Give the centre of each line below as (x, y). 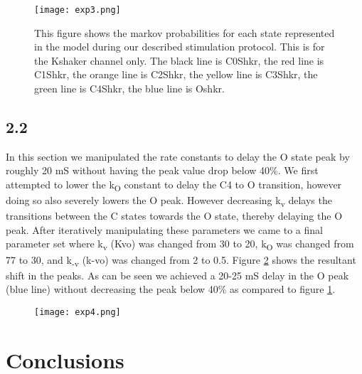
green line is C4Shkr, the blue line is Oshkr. (129, 89)
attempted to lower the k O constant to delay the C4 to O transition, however (174, 185)
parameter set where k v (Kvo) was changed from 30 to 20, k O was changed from (180, 245)
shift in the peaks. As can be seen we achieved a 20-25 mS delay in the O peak (177, 275)
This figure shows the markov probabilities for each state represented (185, 32)
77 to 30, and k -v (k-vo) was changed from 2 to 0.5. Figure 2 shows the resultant (181, 260)
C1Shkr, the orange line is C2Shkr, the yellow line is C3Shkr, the (176, 74)
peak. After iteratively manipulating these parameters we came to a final (164, 229)
